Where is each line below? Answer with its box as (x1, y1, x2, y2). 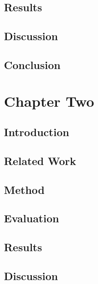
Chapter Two (4, 91, 95, 111)
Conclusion (4, 57, 61, 72)
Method (4, 182, 45, 197)
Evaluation (4, 211, 59, 226)
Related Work (4, 153, 76, 168)
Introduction (4, 124, 70, 140)
